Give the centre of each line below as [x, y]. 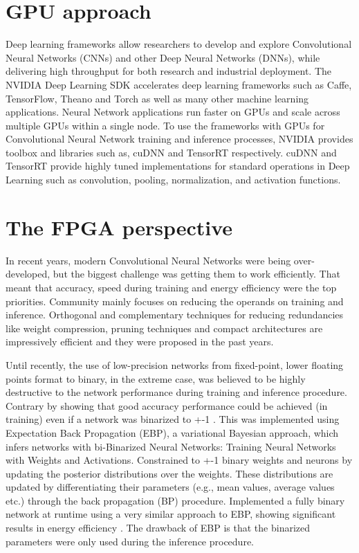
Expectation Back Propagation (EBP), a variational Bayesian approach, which [172, 432]
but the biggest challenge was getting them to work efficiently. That [196, 274]
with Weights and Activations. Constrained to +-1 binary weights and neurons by [179, 460]
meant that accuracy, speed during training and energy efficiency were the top [171, 287]
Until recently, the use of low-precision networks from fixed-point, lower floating [175, 364]
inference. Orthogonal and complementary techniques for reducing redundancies [175, 315]
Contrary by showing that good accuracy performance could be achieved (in [167, 405]
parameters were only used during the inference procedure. [130, 541]
